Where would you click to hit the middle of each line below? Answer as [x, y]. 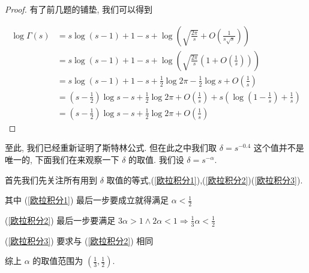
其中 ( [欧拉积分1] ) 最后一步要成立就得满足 [87, 200]
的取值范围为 [58, 261]
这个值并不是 [279, 148]
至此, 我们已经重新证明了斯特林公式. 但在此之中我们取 [111, 148]
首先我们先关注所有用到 [51, 179]
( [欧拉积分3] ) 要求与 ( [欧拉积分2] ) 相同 [79, 240]
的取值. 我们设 [156, 159]
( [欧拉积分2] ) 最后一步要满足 [60, 220]
